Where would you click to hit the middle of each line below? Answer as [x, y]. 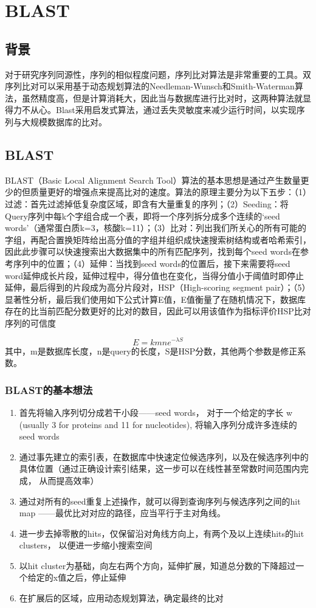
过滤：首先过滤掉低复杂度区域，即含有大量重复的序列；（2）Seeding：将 [147, 203]
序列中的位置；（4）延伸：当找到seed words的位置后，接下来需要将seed [152, 263]
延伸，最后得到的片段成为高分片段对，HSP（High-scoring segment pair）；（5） [158, 287]
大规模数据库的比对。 [64, 121]
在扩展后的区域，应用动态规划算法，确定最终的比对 [121, 598]
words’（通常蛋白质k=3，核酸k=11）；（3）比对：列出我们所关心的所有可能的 [156, 228]
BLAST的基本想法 [49, 389]
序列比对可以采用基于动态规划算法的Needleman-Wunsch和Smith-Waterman [150, 86]
